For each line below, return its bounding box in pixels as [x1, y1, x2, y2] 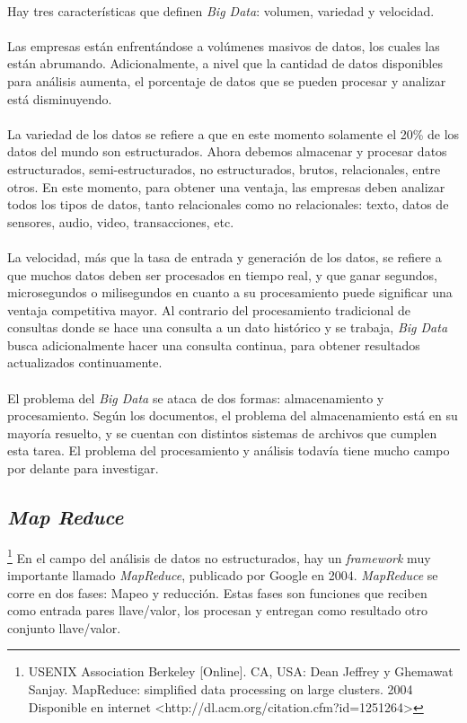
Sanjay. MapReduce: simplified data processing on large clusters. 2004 [28, 680, 413, 699]
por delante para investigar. [7, 459, 159, 478]
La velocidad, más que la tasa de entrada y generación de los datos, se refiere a [7, 247, 442, 266]
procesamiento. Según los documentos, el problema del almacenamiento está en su [7, 406, 458, 425]
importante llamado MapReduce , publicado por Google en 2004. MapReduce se [7, 566, 438, 585]
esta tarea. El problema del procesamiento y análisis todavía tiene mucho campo [7, 441, 450, 460]
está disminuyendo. [7, 89, 112, 108]
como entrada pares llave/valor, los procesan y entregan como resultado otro [7, 601, 427, 620]
